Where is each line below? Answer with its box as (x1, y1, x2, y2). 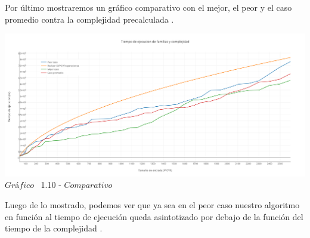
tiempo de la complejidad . (5, 222, 103, 234)
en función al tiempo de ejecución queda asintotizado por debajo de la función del (5, 210, 303, 222)
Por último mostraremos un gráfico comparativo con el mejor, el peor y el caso (5, 1, 292, 13)
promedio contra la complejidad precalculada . (5, 13, 174, 25)
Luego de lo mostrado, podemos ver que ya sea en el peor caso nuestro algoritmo (5, 199, 300, 211)
